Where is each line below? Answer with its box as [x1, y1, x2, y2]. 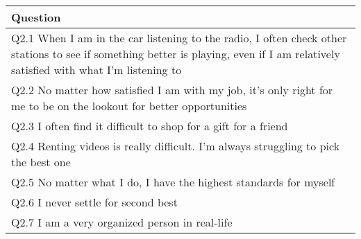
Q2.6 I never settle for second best [11, 194, 178, 210]
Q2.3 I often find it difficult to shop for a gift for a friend [11, 118, 288, 134]
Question [11, 9, 61, 25]
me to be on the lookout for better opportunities [11, 98, 247, 114]
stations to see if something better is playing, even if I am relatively [11, 46, 340, 62]
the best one [11, 154, 71, 170]
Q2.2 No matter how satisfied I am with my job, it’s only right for [11, 82, 333, 98]
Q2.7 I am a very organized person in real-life [11, 214, 233, 230]
